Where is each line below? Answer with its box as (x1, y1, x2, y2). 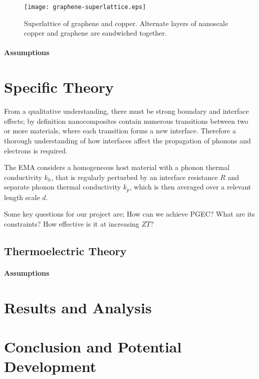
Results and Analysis (4, 297, 152, 317)
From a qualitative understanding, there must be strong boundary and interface (4, 106, 249, 116)
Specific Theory (4, 77, 114, 97)
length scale (4, 192, 40, 202)
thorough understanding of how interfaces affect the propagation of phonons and (4, 135, 251, 145)
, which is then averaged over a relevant (129, 181, 251, 192)
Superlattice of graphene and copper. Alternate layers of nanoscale (24, 18, 228, 28)
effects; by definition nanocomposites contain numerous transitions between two (4, 115, 248, 126)
